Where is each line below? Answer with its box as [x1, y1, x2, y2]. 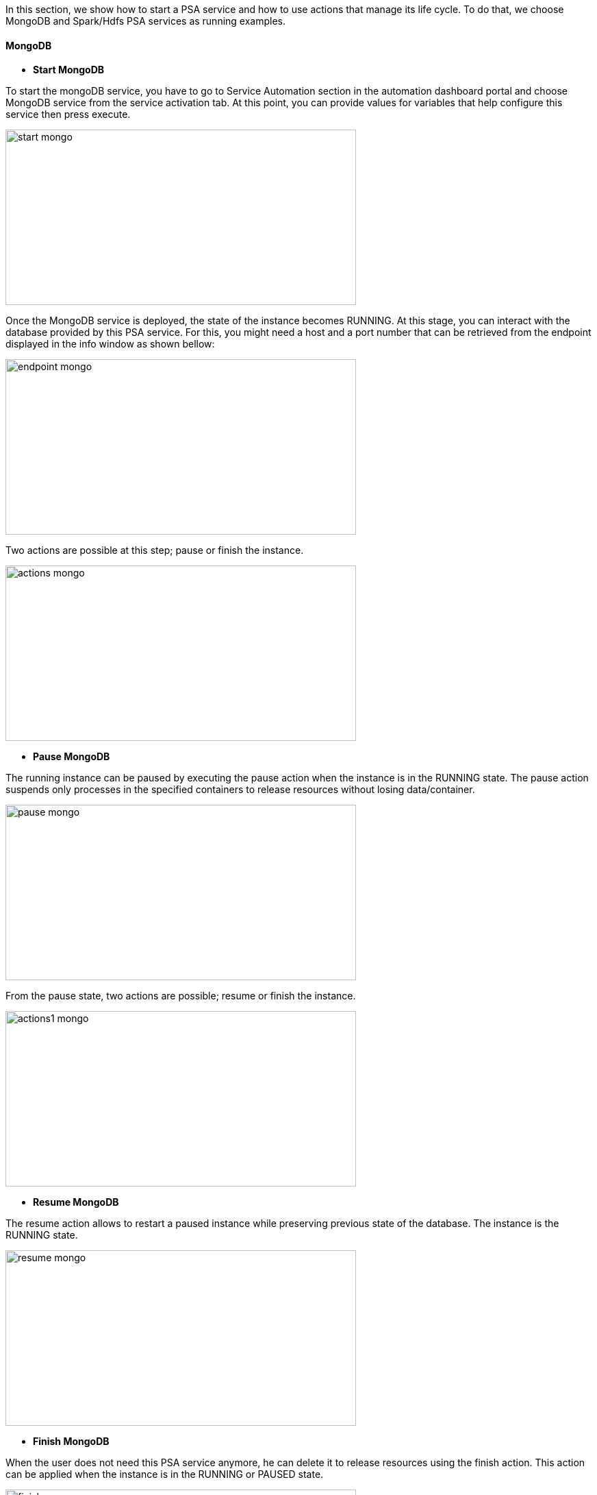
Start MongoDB [33, 64, 105, 76]
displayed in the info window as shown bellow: [5, 338, 215, 350]
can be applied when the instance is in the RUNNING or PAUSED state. [5, 1468, 324, 1481]
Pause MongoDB [33, 751, 110, 763]
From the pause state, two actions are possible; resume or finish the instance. [5, 990, 356, 1002]
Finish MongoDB [33, 1435, 110, 1448]
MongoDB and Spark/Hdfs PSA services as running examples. [5, 15, 286, 27]
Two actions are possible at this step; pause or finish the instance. [5, 544, 304, 557]
